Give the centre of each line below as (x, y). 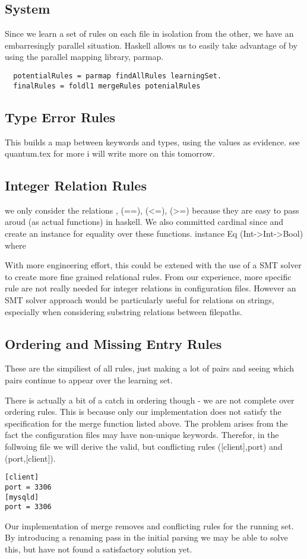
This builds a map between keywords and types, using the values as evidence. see (152, 142)
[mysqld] (22, 497)
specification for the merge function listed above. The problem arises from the (146, 423)
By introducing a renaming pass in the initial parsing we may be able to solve (146, 537)
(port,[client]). (30, 458)
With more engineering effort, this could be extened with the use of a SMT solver (153, 265)
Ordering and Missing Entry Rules (113, 343)
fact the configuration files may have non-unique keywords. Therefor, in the (142, 435)
